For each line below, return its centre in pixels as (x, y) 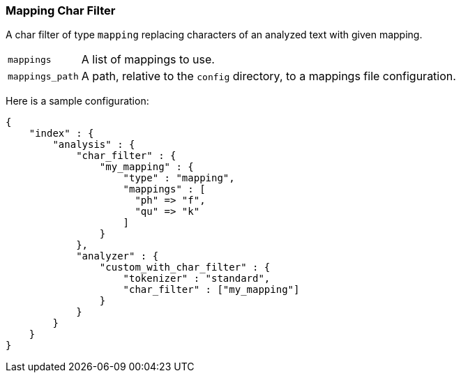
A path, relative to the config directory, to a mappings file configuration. (269, 76)
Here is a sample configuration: (77, 101)
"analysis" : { (94, 145)
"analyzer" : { (118, 256)
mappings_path (43, 76)
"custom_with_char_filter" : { (185, 267)
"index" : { (61, 134)
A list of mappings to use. (148, 60)
